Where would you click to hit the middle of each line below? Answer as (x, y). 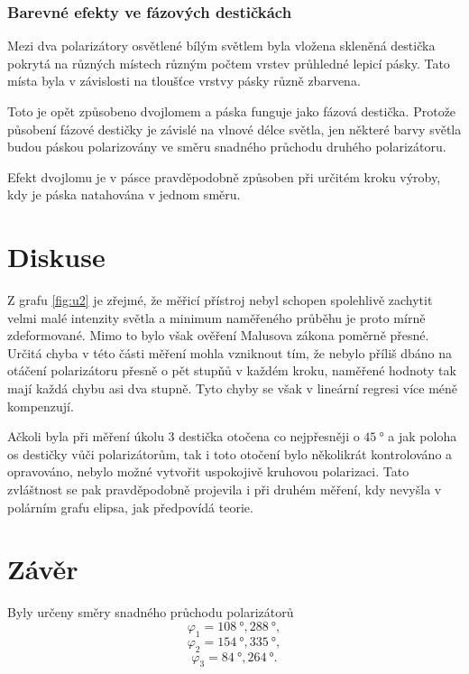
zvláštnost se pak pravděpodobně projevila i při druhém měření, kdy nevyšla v (225, 489)
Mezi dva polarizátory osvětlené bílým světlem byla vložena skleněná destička (221, 46)
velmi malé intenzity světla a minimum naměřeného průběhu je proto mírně (216, 317)
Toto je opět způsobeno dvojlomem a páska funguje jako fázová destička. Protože (232, 111)
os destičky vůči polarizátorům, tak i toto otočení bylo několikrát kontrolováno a (230, 453)
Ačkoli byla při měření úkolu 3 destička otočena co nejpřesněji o (184, 436)
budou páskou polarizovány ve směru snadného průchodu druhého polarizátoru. (227, 147)
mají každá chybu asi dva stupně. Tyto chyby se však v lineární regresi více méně (233, 388)
